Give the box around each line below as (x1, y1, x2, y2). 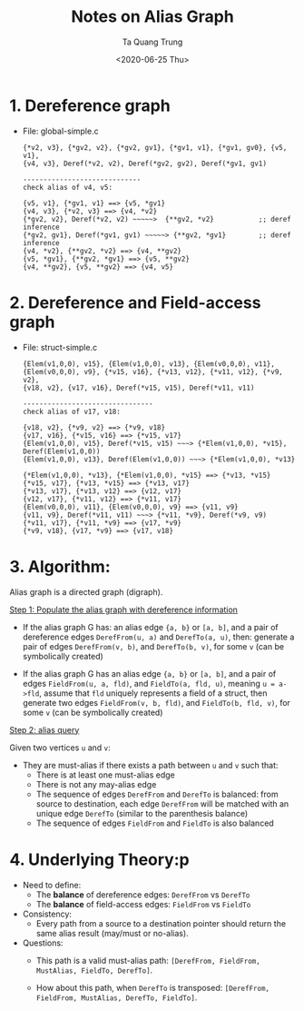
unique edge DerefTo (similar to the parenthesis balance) (35, 808, 249, 818)
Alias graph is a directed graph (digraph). (9, 586, 163, 597)
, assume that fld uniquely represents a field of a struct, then (39, 688, 268, 699)
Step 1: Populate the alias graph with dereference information (9, 604, 239, 615)
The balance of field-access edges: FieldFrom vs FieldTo (35, 898, 251, 909)
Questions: (22, 937, 64, 948)
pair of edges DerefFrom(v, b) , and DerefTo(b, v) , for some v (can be (22, 640, 284, 651)
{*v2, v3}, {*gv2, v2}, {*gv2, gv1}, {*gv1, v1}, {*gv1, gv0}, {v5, (22, 143, 288, 152)
